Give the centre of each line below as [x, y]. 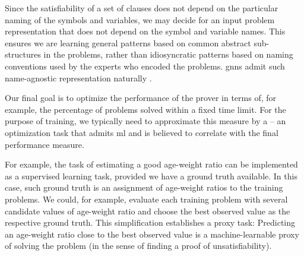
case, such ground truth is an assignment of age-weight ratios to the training [144, 187]
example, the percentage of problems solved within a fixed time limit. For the [145, 109]
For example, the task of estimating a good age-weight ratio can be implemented [151, 164]
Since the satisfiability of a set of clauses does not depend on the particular [142, 8]
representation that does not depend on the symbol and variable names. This [145, 31]
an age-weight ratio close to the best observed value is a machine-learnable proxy [152, 234]
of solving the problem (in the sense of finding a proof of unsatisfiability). [138, 246]
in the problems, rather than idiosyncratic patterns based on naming [168, 54]
